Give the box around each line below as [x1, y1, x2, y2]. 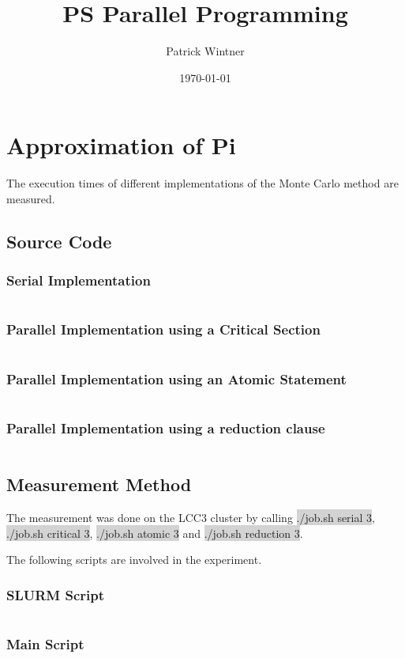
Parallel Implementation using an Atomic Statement [6, 369, 347, 388]
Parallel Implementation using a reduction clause [6, 418, 325, 437]
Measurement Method [6, 472, 192, 497]
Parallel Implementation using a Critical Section [6, 320, 321, 339]
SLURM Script [6, 585, 105, 604]
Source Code [6, 229, 112, 253]
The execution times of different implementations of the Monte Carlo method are [6, 175, 399, 191]
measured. [6, 190, 55, 206]
